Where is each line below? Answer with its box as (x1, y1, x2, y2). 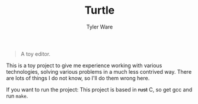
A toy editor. (20, 50, 51, 57)
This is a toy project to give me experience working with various (6, 62, 162, 69)
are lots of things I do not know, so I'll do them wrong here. (6, 74, 150, 81)
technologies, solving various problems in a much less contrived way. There (6, 68, 192, 75)
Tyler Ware (86, 23, 113, 30)
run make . (6, 92, 28, 99)
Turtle (84, 4, 115, 17)
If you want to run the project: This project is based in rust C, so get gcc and (6, 86, 193, 93)
